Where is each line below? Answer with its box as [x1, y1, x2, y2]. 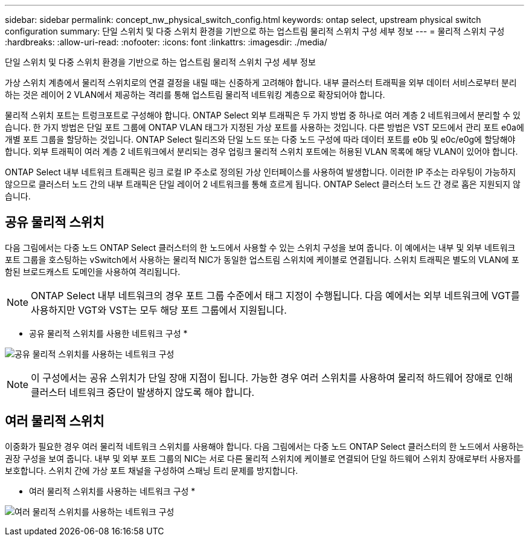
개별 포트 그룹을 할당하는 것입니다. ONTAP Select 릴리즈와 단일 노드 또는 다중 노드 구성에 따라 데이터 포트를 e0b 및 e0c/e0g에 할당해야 [5, 134, 516, 144]
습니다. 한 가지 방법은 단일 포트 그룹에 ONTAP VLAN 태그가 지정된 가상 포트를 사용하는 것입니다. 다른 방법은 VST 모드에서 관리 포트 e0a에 [5, 122, 524, 132]
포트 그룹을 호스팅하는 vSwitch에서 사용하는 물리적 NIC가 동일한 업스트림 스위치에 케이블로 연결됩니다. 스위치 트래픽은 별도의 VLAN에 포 [5, 254, 519, 265]
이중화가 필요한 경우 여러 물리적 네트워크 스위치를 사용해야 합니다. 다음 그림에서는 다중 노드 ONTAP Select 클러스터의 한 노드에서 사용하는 [5, 441, 524, 452]
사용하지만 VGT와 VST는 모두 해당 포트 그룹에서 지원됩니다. [31, 303, 287, 316]
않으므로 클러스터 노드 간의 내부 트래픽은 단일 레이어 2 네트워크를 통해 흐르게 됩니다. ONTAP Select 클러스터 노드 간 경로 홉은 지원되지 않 [5, 179, 521, 189]
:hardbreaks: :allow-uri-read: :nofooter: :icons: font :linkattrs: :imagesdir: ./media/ [5, 37, 327, 47]
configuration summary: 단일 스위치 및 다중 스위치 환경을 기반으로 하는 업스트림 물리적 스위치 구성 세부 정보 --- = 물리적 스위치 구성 [5, 26, 505, 36]
